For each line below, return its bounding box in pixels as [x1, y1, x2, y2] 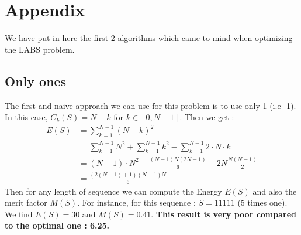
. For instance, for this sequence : [77, 196, 196, 209]
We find [5, 207, 33, 220]
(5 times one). [237, 196, 288, 209]
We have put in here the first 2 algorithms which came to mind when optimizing [5, 32, 293, 44]
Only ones [5, 71, 67, 90]
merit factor [5, 196, 47, 209]
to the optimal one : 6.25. [5, 219, 110, 231]
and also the [252, 185, 297, 197]
